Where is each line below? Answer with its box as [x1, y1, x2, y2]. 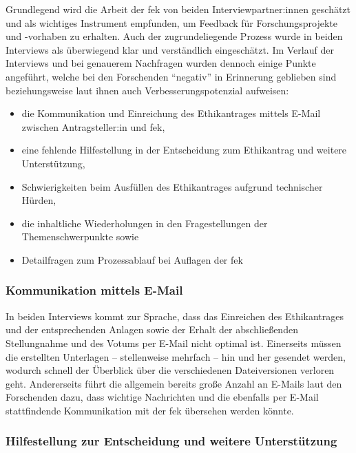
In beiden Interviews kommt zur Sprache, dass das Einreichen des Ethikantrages [6, 308, 344, 323]
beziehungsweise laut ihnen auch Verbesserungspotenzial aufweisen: [6, 83, 289, 97]
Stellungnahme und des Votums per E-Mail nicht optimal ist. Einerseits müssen [6, 335, 342, 350]
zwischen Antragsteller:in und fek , [21, 119, 165, 134]
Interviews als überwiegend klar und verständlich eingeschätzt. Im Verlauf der [6, 42, 334, 56]
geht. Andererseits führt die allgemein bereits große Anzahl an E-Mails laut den [6, 376, 342, 390]
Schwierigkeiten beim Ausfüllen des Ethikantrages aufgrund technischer [21, 179, 323, 193]
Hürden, [21, 193, 56, 207]
